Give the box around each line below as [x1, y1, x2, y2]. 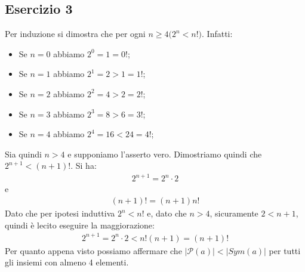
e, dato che [147, 207, 187, 220]
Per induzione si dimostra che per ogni [5, 27, 146, 40]
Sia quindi [5, 147, 42, 160]
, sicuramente [210, 207, 258, 220]
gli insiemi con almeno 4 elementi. [5, 256, 129, 268]
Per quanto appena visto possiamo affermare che [5, 244, 182, 256]
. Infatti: [202, 27, 233, 40]
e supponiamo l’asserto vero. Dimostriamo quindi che [67, 147, 262, 160]
